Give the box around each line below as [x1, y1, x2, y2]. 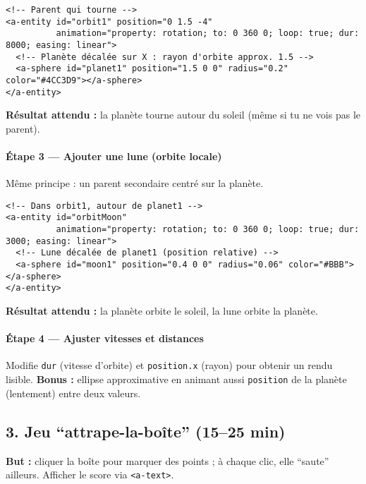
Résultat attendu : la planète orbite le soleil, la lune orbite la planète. [6, 303, 318, 318]
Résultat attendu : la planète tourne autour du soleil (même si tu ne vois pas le [6, 107, 361, 122]
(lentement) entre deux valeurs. [6, 385, 141, 400]
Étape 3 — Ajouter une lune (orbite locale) [6, 149, 222, 164]
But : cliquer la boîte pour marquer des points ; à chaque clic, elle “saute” [6, 453, 329, 468]
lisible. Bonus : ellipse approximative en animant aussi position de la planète [6, 372, 347, 387]
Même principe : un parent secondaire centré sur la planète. [6, 176, 264, 190]
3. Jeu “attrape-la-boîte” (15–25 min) [6, 420, 286, 442]
